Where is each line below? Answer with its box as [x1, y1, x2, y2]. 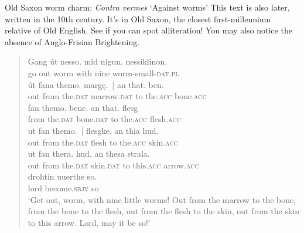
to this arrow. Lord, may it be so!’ [28, 216, 151, 228]
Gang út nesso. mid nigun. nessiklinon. [28, 55, 168, 67]
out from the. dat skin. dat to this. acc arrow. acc [28, 158, 199, 171]
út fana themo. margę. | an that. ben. [28, 78, 164, 90]
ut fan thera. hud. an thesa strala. [28, 147, 150, 160]
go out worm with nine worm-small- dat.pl [28, 66, 179, 79]
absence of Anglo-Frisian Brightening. [5, 35, 140, 48]
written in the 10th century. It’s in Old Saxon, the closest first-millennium [5, 12, 271, 25]
